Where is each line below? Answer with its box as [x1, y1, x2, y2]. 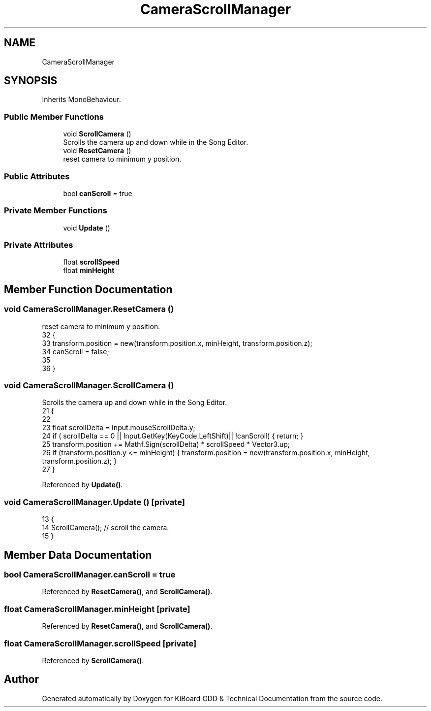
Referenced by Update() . [42, 480, 123, 489]
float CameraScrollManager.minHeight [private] [4, 604, 190, 614]
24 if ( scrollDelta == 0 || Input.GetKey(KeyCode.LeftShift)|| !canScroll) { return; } [42, 432, 304, 440]
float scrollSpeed [63, 258, 120, 267]
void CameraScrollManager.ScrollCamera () [4, 380, 174, 391]
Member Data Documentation [4, 548, 152, 561]
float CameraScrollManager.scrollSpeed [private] [4, 638, 197, 648]
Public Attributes [4, 171, 70, 181]
